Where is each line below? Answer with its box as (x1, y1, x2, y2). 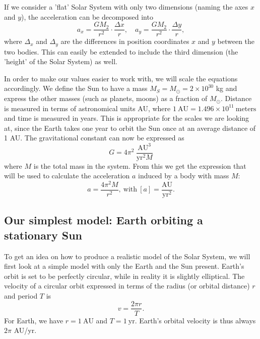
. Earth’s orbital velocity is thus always (135, 315, 256, 325)
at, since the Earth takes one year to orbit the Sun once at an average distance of (4, 122, 256, 133)
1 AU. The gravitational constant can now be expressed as (4, 132, 184, 143)
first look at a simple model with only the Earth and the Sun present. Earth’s (4, 261, 244, 271)
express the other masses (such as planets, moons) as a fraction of (4, 93, 208, 104)
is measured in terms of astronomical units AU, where (4, 103, 171, 113)
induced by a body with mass (138, 170, 229, 181)
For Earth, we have (4, 315, 63, 325)
